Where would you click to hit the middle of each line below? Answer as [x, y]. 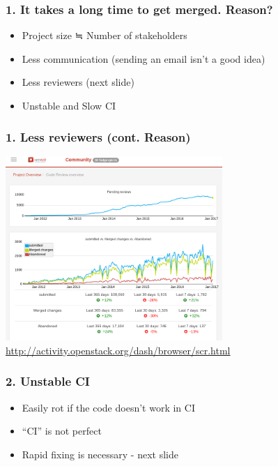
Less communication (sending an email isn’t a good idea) [144, 58]
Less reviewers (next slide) [78, 82]
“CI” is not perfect [62, 431]
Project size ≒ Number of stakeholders [105, 35]
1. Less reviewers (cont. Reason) [98, 136]
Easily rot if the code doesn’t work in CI [108, 407]
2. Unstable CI [48, 381]
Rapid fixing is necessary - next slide [100, 454]
